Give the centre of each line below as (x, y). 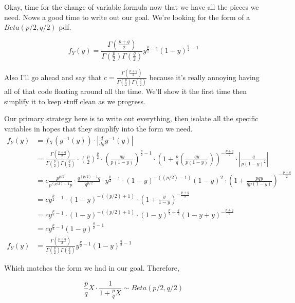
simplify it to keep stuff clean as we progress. (75, 101)
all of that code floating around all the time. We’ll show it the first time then (125, 91)
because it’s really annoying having (204, 77)
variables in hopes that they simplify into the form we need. (98, 129)
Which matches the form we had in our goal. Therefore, (92, 268)
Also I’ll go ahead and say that (53, 77)
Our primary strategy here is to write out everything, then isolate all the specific (131, 118)
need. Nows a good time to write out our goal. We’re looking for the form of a (127, 17)
